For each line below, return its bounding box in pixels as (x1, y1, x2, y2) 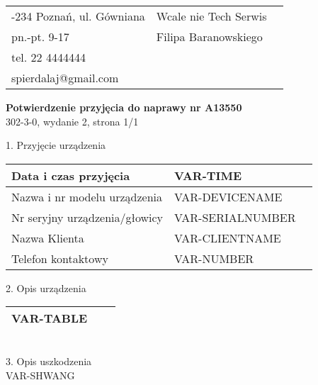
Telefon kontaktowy (11, 250, 108, 267)
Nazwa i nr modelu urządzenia (11, 188, 162, 205)
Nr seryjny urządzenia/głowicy (11, 208, 164, 225)
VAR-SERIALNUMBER (174, 208, 296, 225)
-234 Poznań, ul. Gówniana (11, 8, 145, 24)
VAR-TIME (174, 167, 242, 184)
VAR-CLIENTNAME (174, 229, 281, 246)
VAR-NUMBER (174, 250, 254, 267)
